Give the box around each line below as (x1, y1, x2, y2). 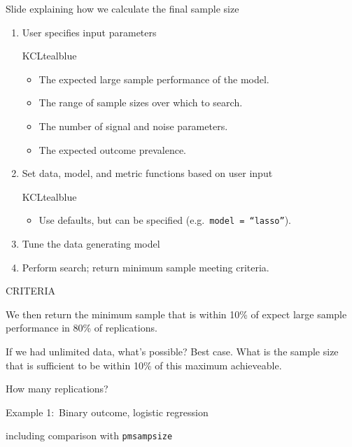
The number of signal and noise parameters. (38, 118, 228, 133)
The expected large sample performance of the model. (38, 71, 269, 86)
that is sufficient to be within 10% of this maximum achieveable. (6, 357, 282, 372)
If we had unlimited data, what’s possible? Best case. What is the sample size (6, 343, 339, 358)
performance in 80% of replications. (6, 320, 157, 335)
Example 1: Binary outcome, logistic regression (6, 404, 209, 419)
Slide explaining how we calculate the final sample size (6, 1, 239, 15)
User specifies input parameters (22, 24, 157, 39)
